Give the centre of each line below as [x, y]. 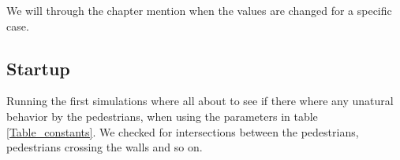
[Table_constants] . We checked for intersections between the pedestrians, [183, 131]
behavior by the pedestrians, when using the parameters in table [162, 116]
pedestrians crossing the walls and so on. [105, 147]
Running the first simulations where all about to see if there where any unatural [200, 101]
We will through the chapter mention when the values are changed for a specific [199, 10]
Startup [38, 68]
